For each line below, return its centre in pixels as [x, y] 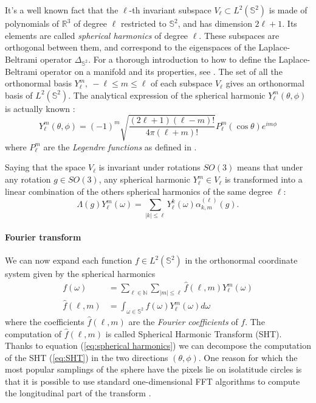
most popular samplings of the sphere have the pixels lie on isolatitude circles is [153, 369]
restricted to [143, 23]
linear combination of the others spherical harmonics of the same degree [139, 191]
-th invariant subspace [170, 10]
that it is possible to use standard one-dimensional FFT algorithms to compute [153, 381]
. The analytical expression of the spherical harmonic [167, 95]
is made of [288, 10]
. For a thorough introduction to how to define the [182, 59]
